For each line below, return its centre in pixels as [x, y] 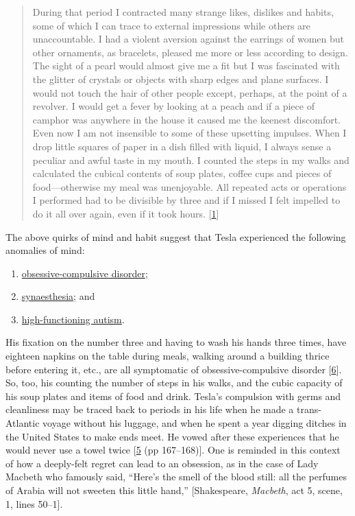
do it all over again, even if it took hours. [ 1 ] [126, 213]
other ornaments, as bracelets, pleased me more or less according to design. [190, 52]
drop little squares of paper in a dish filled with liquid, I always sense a [182, 146]
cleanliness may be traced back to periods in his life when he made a [150, 409]
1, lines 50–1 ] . [34, 503]
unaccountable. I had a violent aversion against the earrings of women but [188, 39]
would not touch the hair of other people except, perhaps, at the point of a [190, 92]
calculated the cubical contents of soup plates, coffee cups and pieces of [182, 173]
